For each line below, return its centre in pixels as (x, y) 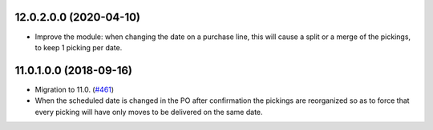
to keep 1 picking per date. (79, 47)
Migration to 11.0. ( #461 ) (75, 89)
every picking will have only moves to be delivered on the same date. (149, 112)
